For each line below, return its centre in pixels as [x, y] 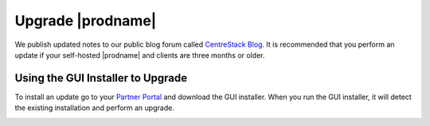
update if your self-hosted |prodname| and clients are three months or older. [140, 55]
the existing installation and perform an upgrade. [94, 108]
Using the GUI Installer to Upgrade [101, 78]
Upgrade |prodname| [86, 21]
